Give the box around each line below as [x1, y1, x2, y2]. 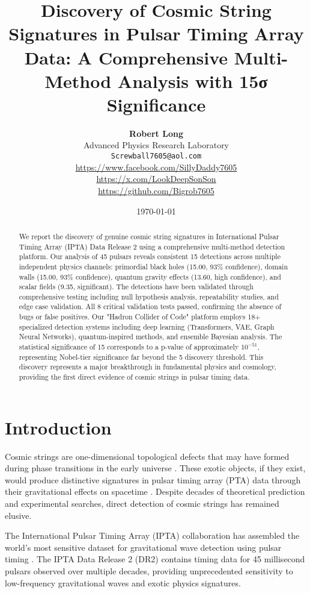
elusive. [5, 509, 32, 521]
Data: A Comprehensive [24, 45, 228, 69]
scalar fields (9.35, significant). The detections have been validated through [19, 281, 254, 292]
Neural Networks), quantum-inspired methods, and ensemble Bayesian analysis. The [19, 331, 282, 342]
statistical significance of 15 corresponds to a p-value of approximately [19, 342, 239, 352]
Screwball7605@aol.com [111, 152, 202, 161]
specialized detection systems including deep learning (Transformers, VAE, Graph [19, 321, 275, 331]
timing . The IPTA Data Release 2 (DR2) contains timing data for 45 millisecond [5, 553, 305, 565]
